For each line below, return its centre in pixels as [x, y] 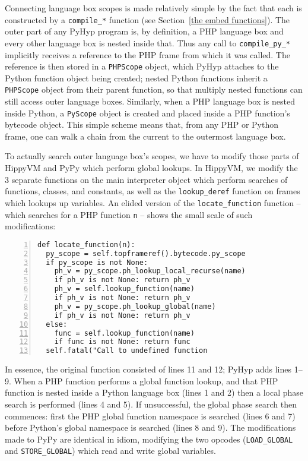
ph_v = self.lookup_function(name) [124, 289]
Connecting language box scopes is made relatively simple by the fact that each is [153, 8]
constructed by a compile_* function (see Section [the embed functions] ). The [147, 19]
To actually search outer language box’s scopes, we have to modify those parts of [152, 156]
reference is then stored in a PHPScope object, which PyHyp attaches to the [142, 66]
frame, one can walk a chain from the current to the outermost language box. [145, 136]
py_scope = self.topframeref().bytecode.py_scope [146, 253]
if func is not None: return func [122, 342]
